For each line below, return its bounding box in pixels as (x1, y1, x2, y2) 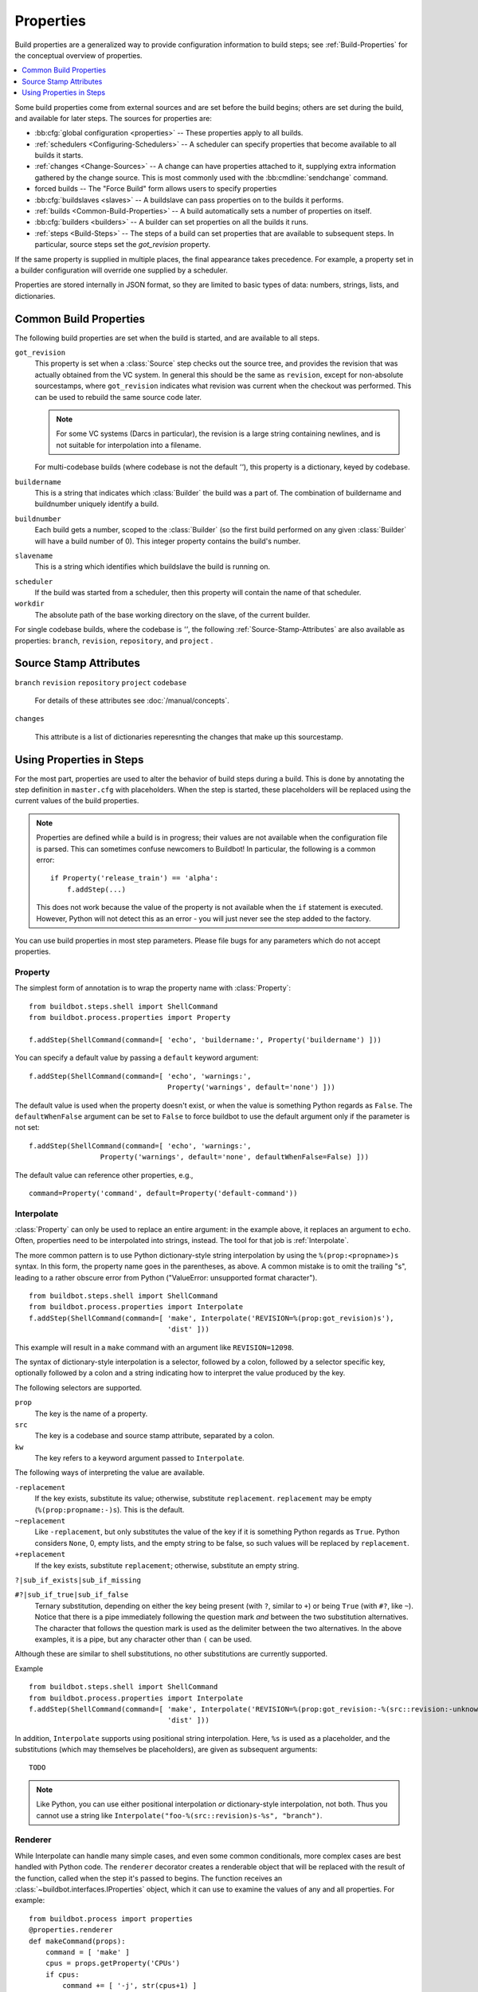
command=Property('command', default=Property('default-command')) (29, 1188, 298, 1198)
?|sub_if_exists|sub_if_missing (14, 1576, 141, 1585)
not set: (14, 1123, 40, 1132)
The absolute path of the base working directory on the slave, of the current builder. (34, 610, 311, 619)
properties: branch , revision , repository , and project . (14, 636, 214, 645)
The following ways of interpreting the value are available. (14, 1468, 205, 1477)
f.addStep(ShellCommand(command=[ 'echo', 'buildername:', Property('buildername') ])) (29, 1036, 382, 1045)
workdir (14, 599, 45, 609)
